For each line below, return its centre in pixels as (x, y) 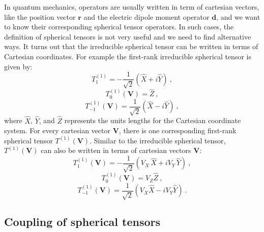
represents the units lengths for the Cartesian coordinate (153, 120)
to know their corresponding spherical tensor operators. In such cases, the (119, 27)
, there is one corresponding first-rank (178, 130)
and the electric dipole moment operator (146, 16)
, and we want (238, 16)
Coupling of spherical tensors (82, 222)
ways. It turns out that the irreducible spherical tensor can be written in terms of (131, 46)
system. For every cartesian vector (57, 130)
